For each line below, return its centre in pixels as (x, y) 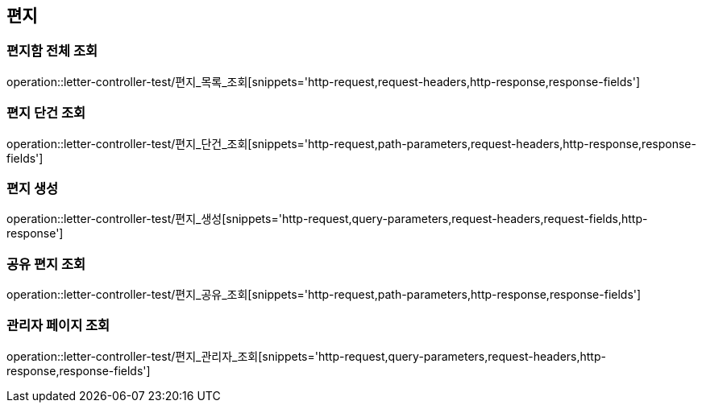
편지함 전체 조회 (52, 51)
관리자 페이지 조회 (58, 326)
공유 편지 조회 (46, 264)
